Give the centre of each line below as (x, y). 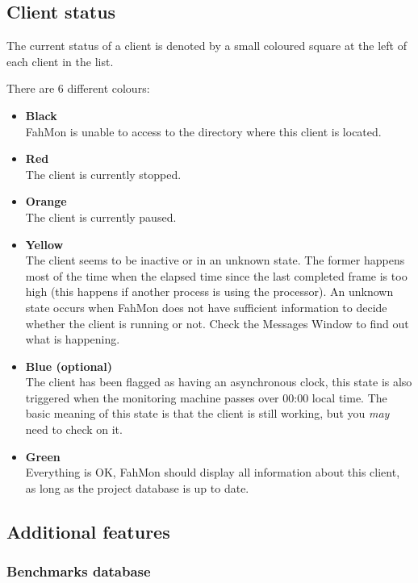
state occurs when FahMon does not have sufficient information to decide (206, 307)
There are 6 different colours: (78, 88)
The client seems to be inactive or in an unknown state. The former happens (215, 260)
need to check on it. (74, 429)
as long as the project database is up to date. (137, 487)
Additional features (88, 531)
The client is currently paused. (101, 217)
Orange (46, 201)
